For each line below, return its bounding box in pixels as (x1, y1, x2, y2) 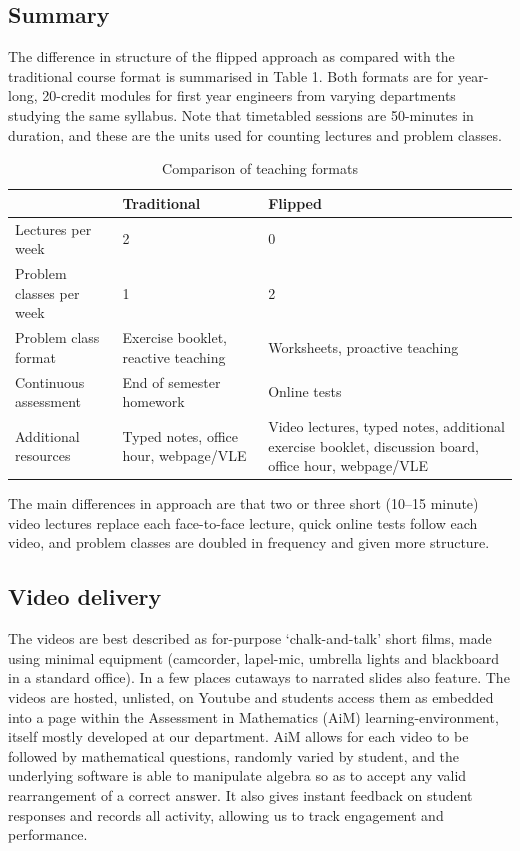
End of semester (122, 371, 221, 392)
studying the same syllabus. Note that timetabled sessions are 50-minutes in (8, 104, 474, 125)
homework (122, 391, 185, 412)
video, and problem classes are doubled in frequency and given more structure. (8, 532, 490, 553)
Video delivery (8, 581, 162, 612)
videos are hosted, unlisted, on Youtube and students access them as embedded (8, 687, 494, 707)
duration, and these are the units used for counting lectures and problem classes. (8, 124, 502, 145)
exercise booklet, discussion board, (268, 435, 479, 456)
